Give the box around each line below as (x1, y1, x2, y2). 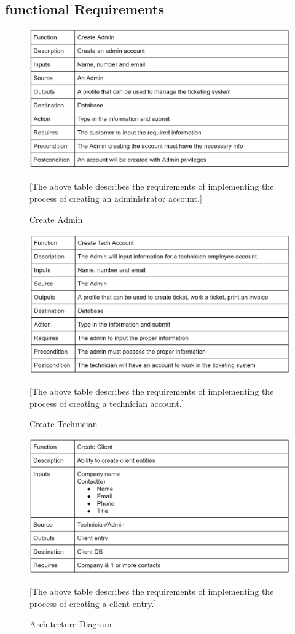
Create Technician (29, 417, 98, 430)
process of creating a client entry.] (29, 597, 157, 609)
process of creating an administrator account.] (29, 191, 202, 204)
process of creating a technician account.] (29, 396, 184, 409)
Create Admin (29, 212, 83, 225)
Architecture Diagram (29, 617, 112, 630)
